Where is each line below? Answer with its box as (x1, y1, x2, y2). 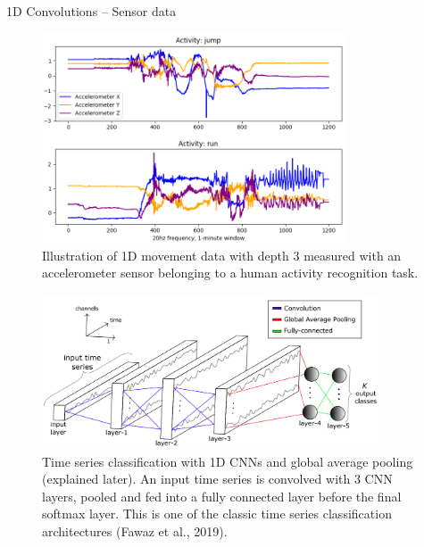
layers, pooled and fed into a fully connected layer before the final (42, 486, 402, 505)
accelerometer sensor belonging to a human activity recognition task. (42, 263, 419, 282)
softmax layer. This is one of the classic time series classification (42, 504, 392, 523)
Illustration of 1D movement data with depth (42, 245, 289, 264)
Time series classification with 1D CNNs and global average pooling (42, 452, 413, 470)
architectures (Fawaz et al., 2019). (42, 521, 228, 540)
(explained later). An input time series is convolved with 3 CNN (42, 469, 393, 488)
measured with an (303, 245, 402, 264)
